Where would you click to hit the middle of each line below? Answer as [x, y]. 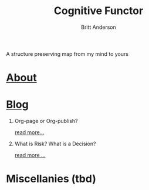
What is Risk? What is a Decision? [55, 144]
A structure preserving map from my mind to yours [67, 54]
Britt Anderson [99, 27]
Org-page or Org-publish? [46, 121]
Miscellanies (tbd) [51, 179]
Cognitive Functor [99, 11]
